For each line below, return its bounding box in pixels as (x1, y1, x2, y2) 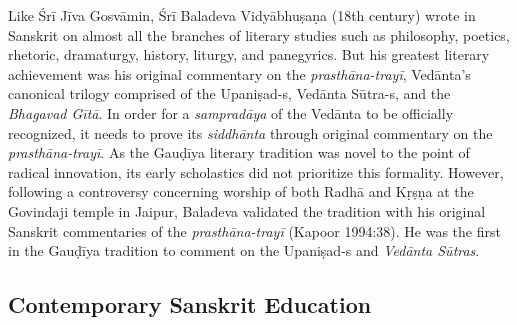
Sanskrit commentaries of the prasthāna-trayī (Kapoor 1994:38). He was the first (8, 220, 501, 241)
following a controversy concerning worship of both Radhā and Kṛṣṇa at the (8, 181, 474, 202)
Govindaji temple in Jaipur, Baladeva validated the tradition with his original (8, 200, 486, 221)
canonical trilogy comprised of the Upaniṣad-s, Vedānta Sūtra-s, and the (8, 83, 451, 104)
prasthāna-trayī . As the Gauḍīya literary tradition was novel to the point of (8, 142, 470, 163)
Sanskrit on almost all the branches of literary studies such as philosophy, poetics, (8, 24, 510, 45)
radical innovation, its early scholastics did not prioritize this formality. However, (8, 161, 504, 182)
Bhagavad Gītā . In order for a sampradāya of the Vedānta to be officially (8, 102, 454, 123)
